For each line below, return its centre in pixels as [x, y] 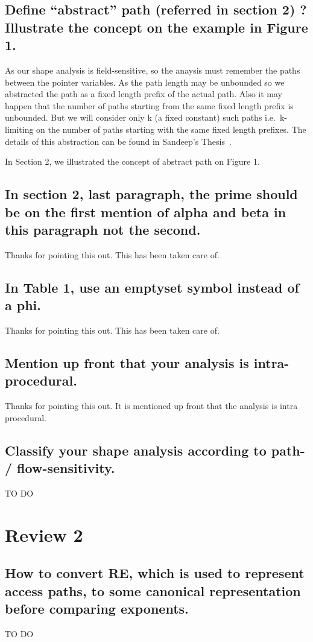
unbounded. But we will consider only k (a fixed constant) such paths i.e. [140, 117]
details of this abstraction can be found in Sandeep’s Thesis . [118, 141]
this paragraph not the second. [103, 229]
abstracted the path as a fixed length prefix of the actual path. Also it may [144, 94]
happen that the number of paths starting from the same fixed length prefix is [149, 105]
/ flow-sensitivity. [60, 468]
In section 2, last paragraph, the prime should [151, 194]
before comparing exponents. [97, 609]
